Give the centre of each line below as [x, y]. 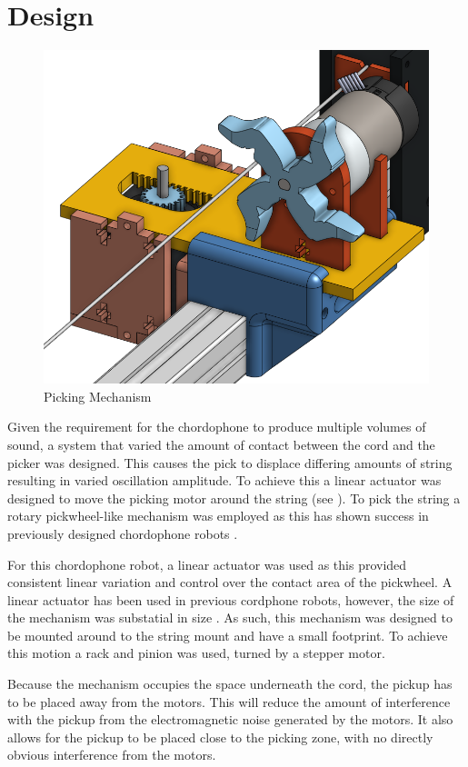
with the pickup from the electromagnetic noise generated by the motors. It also [230, 719]
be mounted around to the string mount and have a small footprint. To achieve [228, 635]
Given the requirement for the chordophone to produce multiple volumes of [217, 427]
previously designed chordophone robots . [123, 533]
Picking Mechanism [98, 396]
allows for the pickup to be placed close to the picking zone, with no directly [220, 737]
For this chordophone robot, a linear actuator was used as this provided [207, 564]
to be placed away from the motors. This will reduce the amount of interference [229, 701]
